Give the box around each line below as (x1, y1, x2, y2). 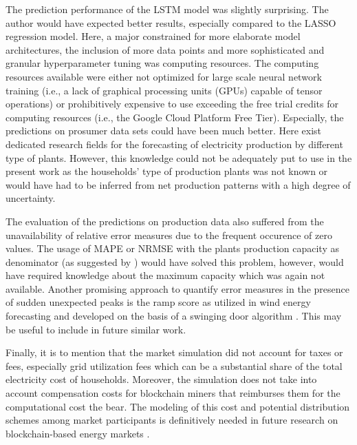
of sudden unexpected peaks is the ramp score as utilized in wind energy (6, 295, 311, 309)
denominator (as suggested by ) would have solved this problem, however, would (6, 254, 344, 269)
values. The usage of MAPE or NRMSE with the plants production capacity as (6, 241, 339, 256)
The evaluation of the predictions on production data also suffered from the (6, 214, 324, 228)
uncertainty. (6, 191, 56, 205)
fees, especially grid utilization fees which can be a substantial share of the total (6, 358, 343, 373)
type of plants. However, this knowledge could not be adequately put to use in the (6, 150, 352, 165)
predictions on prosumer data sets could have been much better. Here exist (6, 123, 322, 138)
